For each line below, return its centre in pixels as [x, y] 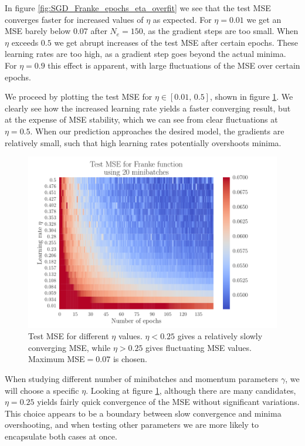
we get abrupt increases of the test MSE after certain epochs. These [176, 42]
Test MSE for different [69, 336]
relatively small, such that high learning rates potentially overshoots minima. [143, 142]
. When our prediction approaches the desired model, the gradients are [157, 131]
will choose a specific [42, 390]
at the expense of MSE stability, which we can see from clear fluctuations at [141, 119]
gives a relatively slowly [220, 336]
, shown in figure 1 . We [251, 97]
